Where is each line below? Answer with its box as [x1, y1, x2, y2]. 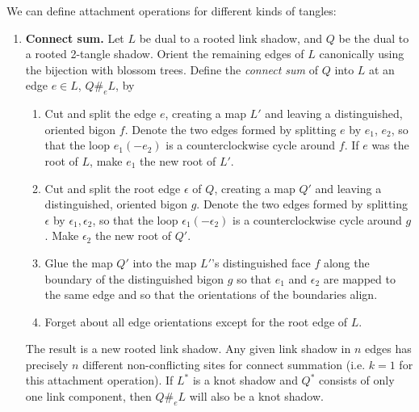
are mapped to [323, 270, 396, 287]
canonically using [319, 45, 404, 62]
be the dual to [338, 29, 409, 46]
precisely [25, 355, 69, 372]
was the [371, 137, 409, 153]
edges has [365, 340, 412, 357]
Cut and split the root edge [44, 179, 181, 196]
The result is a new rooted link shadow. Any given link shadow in [25, 340, 351, 357]
